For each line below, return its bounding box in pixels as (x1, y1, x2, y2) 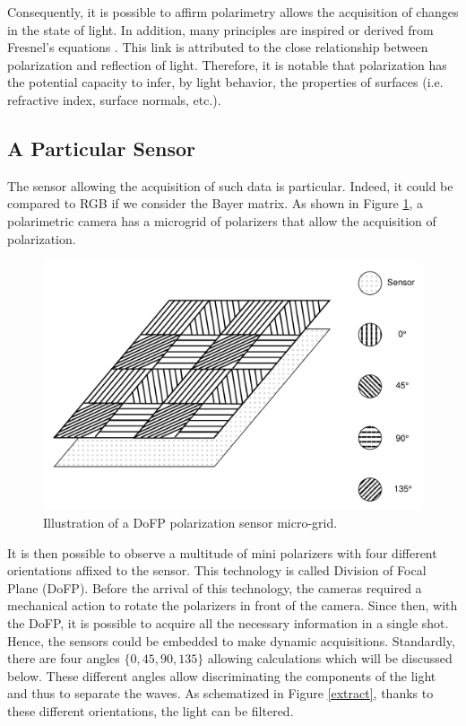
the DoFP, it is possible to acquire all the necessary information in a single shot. (7, 613, 449, 632)
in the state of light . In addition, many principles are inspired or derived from (7, 20, 434, 39)
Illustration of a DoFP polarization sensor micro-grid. (43, 512, 338, 531)
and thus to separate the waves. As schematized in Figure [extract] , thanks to (7, 684, 434, 703)
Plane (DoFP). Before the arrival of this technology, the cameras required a (7, 578, 422, 597)
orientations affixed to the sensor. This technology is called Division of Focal (7, 561, 427, 580)
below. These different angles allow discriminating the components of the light (7, 666, 436, 685)
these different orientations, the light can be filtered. (7, 701, 294, 720)
